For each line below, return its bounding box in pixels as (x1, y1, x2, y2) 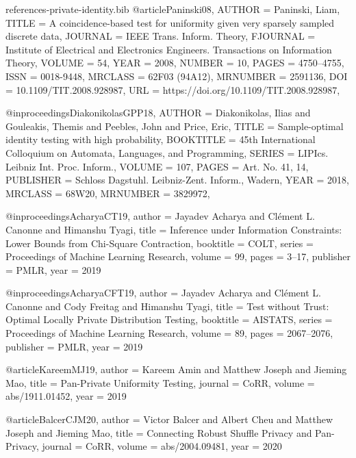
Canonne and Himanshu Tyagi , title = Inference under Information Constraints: (5, 222, 342, 236)
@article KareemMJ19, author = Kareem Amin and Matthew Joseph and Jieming (5, 362, 347, 377)
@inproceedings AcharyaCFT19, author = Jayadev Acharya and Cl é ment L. (5, 285, 321, 300)
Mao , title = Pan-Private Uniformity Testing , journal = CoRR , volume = (5, 375, 315, 390)
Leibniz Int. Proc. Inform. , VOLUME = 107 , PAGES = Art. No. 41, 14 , (5, 159, 309, 173)
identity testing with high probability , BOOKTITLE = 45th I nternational (5, 132, 316, 147)
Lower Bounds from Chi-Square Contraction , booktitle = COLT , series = (5, 236, 314, 250)
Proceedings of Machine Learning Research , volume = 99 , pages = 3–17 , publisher (5, 249, 351, 264)
